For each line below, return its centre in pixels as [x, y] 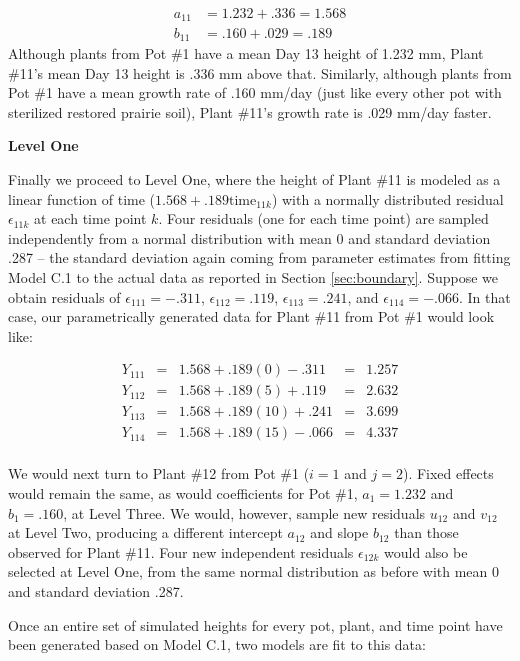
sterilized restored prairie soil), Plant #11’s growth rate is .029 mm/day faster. [250, 111]
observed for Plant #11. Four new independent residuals [181, 551]
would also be [426, 551]
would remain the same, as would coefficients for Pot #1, [183, 493]
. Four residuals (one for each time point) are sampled [323, 218]
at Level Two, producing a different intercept [145, 532]
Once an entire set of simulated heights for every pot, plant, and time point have [255, 624]
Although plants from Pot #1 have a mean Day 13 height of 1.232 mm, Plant [246, 52]
